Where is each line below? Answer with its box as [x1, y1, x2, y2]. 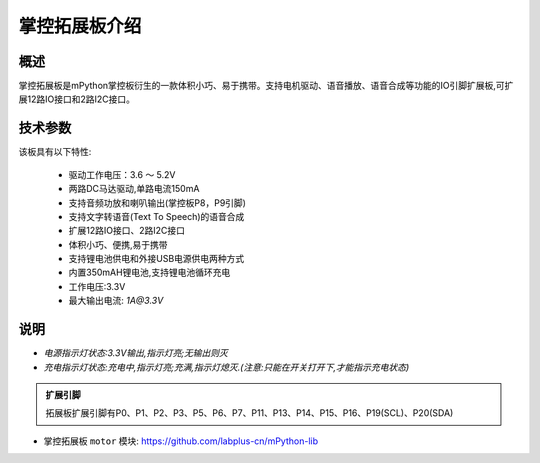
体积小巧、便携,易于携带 [68, 238, 169, 250]
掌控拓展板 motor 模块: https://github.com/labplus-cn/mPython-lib [43, 435, 319, 447]
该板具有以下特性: [18, 146, 92, 158]
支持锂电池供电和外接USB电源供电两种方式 [68, 253, 245, 265]
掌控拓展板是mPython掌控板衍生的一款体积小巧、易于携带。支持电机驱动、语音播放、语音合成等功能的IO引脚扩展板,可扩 [18, 80, 514, 92]
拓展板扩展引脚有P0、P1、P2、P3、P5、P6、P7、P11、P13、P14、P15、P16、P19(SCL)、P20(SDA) [45, 407, 454, 419]
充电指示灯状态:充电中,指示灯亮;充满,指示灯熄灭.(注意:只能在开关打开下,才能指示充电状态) [43, 361, 410, 373]
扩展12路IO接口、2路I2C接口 [68, 225, 185, 237]
